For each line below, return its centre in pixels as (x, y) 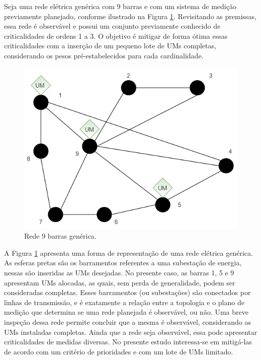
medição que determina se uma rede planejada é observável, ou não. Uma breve (126, 312)
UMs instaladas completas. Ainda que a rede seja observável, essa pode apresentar (131, 332)
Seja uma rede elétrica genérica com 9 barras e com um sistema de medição (120, 6)
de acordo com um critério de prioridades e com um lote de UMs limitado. (119, 351)
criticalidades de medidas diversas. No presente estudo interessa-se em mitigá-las (128, 342)
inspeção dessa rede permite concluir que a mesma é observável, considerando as (128, 322)
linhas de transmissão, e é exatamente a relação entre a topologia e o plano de (124, 302)
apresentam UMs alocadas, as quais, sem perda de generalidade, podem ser (120, 282)
